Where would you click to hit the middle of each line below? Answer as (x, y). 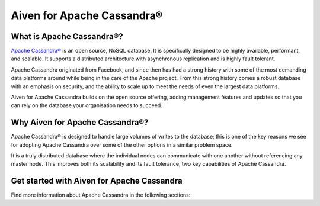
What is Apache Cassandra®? (67, 36)
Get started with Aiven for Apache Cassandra (97, 181)
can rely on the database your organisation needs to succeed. (87, 105)
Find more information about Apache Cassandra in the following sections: (101, 195)
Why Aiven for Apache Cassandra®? (80, 122)
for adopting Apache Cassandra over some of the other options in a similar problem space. (122, 144)
